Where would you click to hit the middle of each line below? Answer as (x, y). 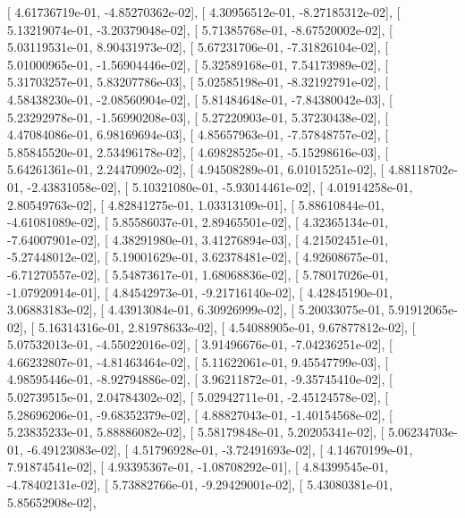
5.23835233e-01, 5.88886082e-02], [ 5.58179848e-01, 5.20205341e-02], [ (196, 432)
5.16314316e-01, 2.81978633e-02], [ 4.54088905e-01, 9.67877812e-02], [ (227, 326)
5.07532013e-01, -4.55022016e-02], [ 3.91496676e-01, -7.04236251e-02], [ (200, 344)
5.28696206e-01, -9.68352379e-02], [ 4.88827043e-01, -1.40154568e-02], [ (200, 414)
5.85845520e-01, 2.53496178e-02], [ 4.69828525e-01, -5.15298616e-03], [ (198, 151)
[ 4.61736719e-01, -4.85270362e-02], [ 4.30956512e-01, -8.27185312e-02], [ (204, 12)
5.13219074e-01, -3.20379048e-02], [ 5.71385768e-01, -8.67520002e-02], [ (200, 29)
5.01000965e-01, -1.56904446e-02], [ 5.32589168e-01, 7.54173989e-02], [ (198, 64)
